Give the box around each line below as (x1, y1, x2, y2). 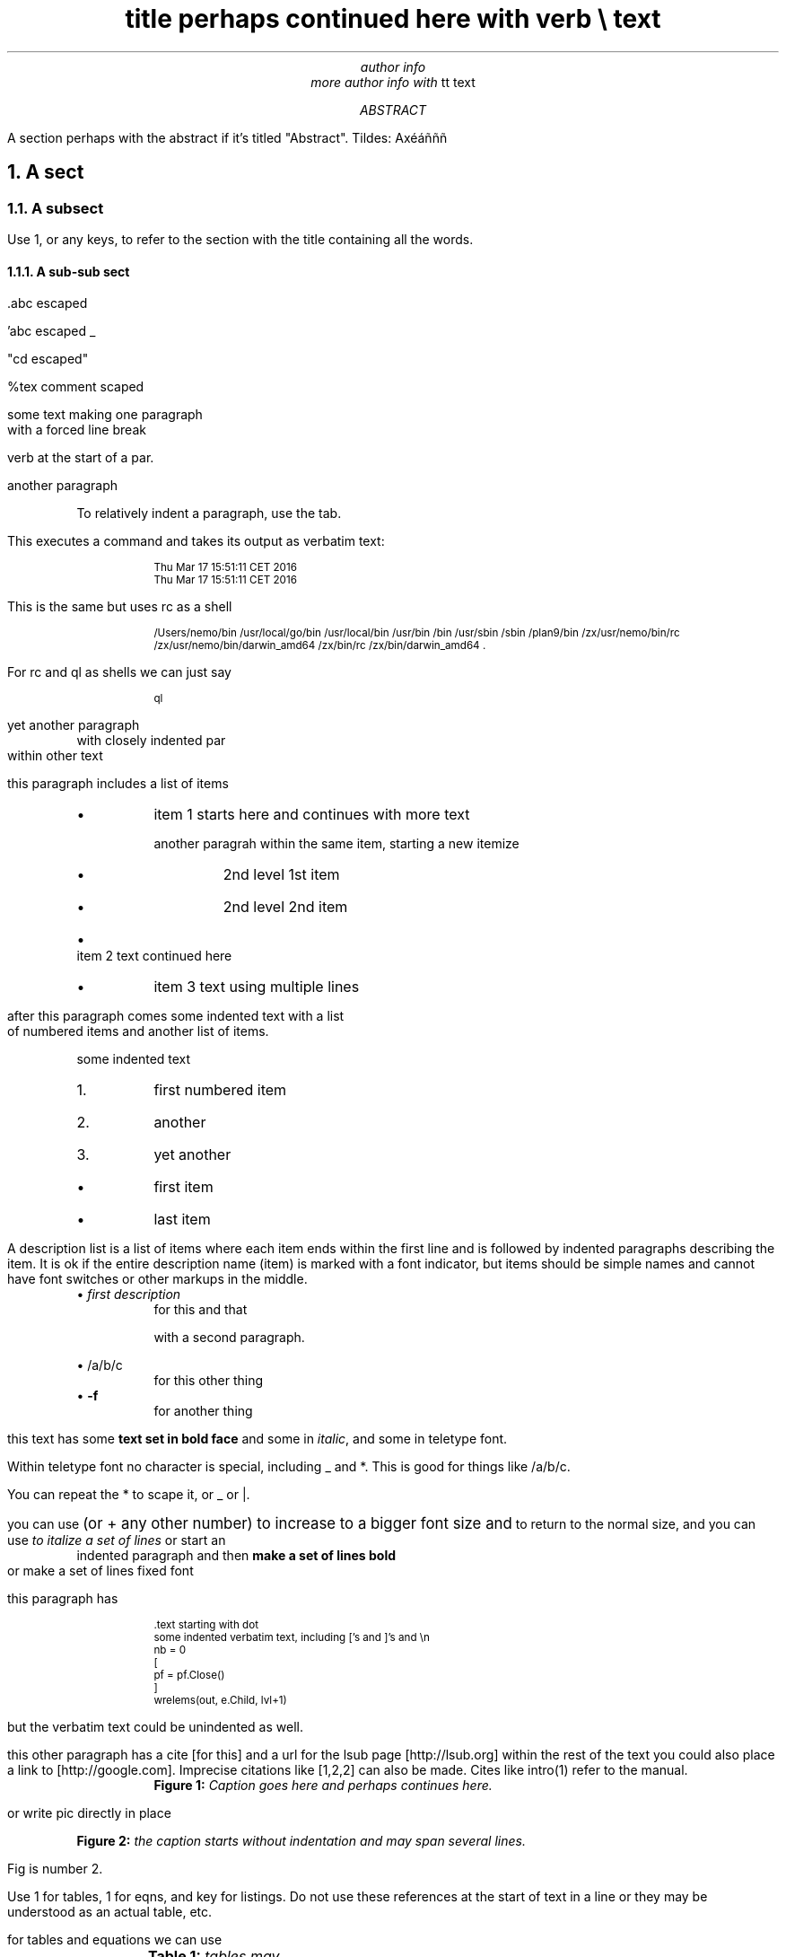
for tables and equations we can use (7, 1932, 223, 1948)
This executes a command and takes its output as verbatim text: (7, 533, 385, 549)
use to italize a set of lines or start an (7, 1532, 226, 1549)
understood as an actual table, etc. (7, 1904, 213, 1920)
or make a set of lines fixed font (7, 1563, 194, 1579)
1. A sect (7, 161, 84, 184)
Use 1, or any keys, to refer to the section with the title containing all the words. (7, 231, 474, 247)
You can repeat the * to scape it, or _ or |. (7, 1487, 250, 1503)
